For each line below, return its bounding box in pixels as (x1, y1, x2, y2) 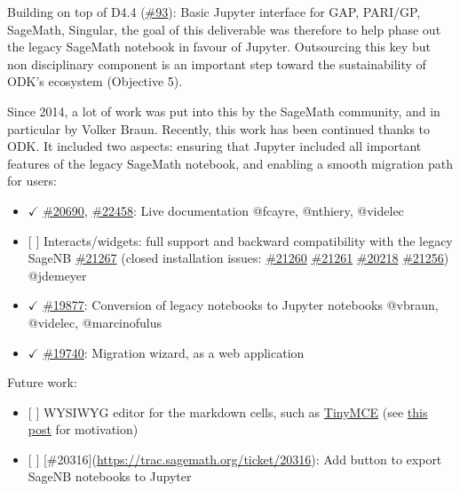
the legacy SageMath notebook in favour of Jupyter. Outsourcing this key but (7, 37, 431, 56)
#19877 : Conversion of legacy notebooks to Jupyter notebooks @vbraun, (43, 296, 439, 314)
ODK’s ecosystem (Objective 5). (7, 72, 183, 91)
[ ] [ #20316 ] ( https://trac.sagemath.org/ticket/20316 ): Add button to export (28, 449, 442, 468)
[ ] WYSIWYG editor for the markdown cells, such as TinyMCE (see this (28, 402, 428, 421)
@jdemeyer (28, 265, 87, 284)
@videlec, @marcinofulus (28, 313, 163, 331)
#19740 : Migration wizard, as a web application (43, 343, 305, 361)
